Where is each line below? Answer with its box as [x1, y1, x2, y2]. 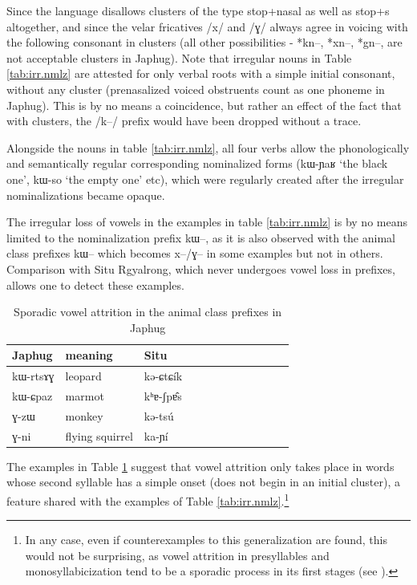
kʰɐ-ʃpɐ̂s [144, 387, 182, 404]
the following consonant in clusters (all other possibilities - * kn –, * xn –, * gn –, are [6, 34, 403, 51]
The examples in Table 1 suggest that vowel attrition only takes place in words [6, 457, 395, 474]
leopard [65, 368, 102, 384]
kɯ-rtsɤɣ [12, 368, 55, 384]
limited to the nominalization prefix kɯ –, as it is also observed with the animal [6, 229, 395, 246]
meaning [65, 347, 113, 364]
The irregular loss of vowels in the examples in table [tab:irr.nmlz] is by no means [6, 213, 407, 230]
